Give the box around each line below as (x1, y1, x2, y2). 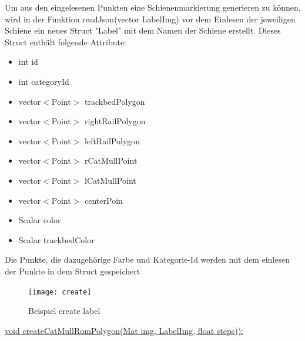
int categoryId (18, 75, 69, 87)
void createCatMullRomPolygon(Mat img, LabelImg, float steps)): (5, 324, 244, 336)
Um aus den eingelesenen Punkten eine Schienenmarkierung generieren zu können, (5, 1, 301, 13)
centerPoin (85, 194, 123, 206)
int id (18, 55, 38, 68)
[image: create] (28, 287, 92, 296)
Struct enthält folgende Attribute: (5, 35, 127, 48)
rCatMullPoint (85, 154, 138, 167)
